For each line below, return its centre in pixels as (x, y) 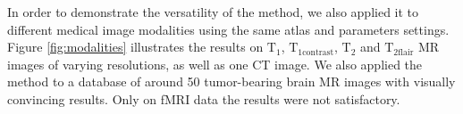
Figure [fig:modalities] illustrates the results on (135, 47)
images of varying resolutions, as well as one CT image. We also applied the (215, 64)
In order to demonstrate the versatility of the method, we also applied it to (213, 12)
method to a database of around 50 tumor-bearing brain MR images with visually (231, 81)
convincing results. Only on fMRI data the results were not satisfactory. (204, 98)
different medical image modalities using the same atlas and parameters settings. (228, 29)
